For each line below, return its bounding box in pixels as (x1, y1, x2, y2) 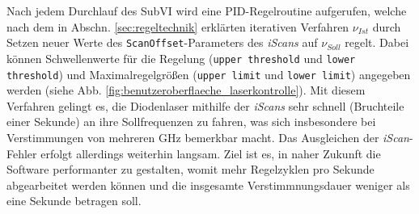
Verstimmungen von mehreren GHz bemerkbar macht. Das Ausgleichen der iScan (6, 128, 409, 145)
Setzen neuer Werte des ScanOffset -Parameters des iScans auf (6, 34, 318, 51)
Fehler (6, 145, 37, 162)
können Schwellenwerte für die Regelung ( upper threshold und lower (6, 49, 356, 66)
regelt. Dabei (345, 34, 409, 51)
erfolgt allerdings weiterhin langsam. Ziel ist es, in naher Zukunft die (40, 145, 381, 162)
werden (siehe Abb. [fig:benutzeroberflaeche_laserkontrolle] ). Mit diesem (6, 82, 366, 99)
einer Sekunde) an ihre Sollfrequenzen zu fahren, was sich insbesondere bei (6, 113, 376, 130)
